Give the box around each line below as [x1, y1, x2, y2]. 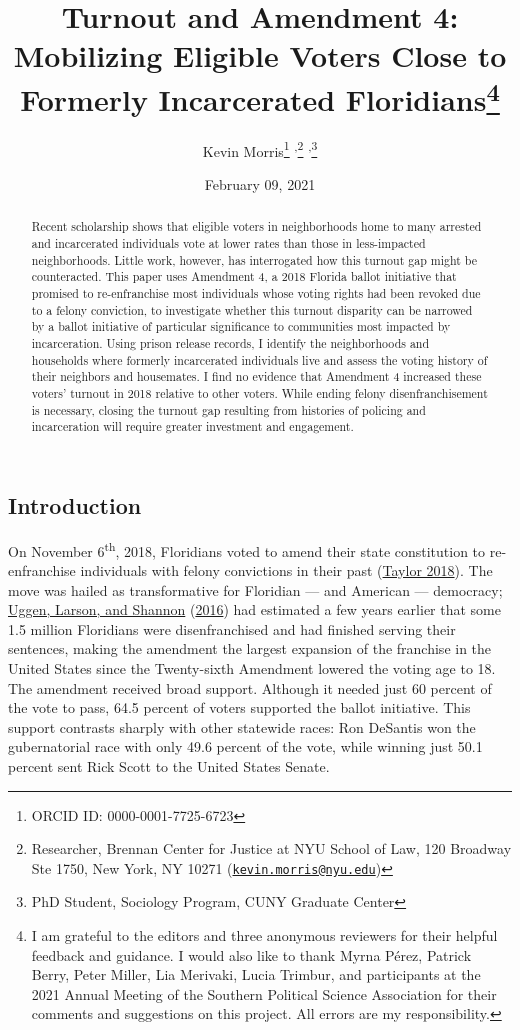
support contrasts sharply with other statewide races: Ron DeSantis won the [8, 716, 476, 737]
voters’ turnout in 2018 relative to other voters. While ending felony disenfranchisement [31, 385, 488, 402]
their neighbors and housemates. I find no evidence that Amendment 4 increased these [31, 368, 482, 385]
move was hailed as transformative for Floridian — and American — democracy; [8, 579, 503, 600]
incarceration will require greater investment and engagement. [31, 418, 354, 435]
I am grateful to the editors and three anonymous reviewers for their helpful [31, 925, 498, 946]
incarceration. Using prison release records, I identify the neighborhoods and [31, 335, 430, 352]
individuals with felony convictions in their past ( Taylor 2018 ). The [80, 560, 493, 581]
